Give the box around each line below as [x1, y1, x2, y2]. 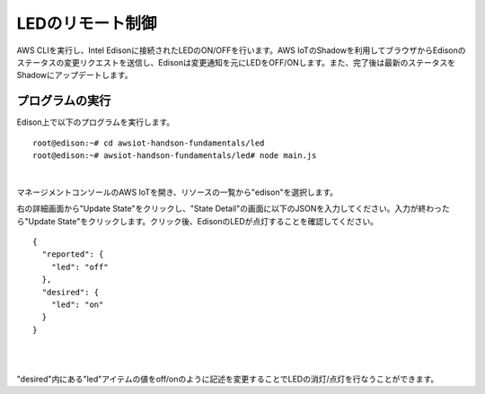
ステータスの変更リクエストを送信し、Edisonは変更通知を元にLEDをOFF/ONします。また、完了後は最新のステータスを [16, 57, 455, 67]
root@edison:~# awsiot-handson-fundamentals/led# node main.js [32, 151, 317, 161]
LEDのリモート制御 [16, 13, 157, 33]
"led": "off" [50, 261, 109, 272]
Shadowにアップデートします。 [16, 70, 133, 81]
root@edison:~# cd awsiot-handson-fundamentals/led [32, 137, 265, 148]
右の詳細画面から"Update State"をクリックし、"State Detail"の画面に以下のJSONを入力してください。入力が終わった [16, 203, 450, 215]
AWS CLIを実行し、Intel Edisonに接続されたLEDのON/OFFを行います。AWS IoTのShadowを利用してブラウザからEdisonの [16, 45, 466, 56]
